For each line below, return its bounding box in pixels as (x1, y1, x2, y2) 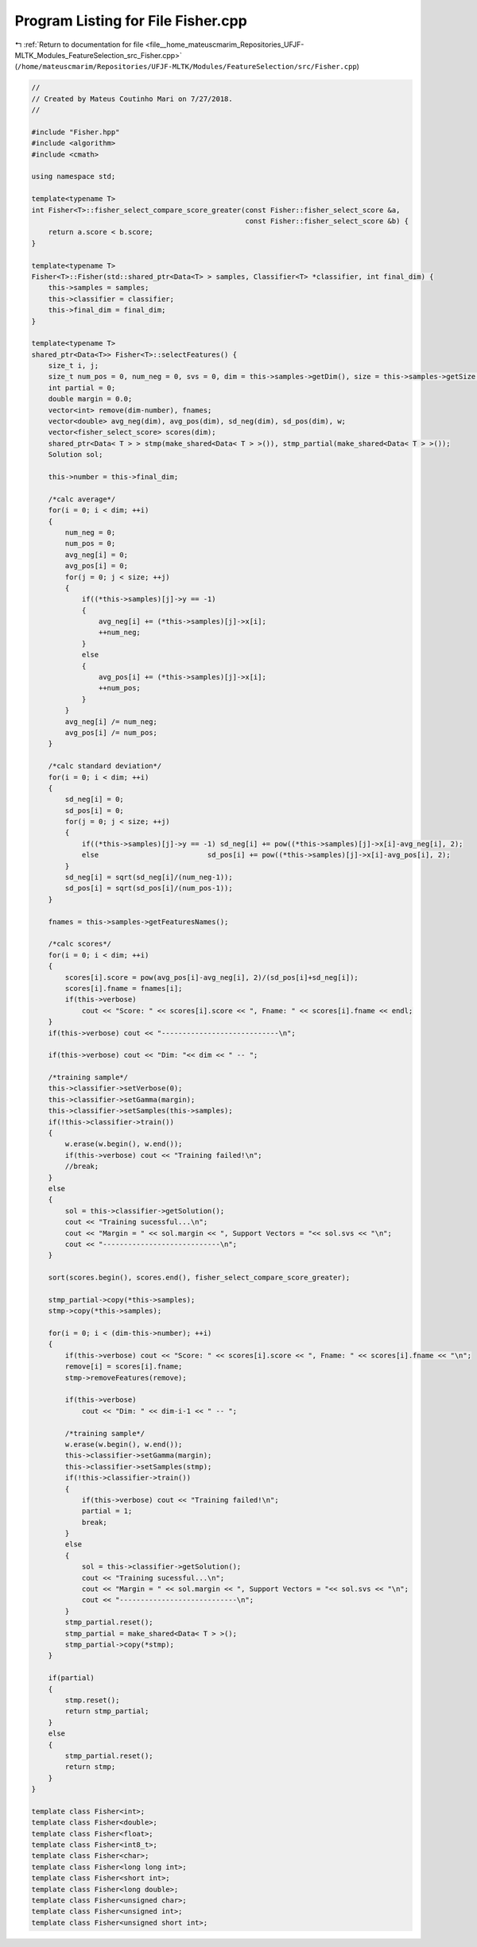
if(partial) (48, 1674, 95, 1682)
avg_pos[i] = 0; (64, 561, 129, 571)
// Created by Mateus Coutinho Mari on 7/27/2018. (31, 94, 234, 103)
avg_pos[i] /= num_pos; (64, 728, 158, 737)
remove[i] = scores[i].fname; (64, 1362, 183, 1371)
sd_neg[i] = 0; (64, 795, 125, 804)
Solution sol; (48, 450, 103, 459)
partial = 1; (81, 1507, 133, 1515)
